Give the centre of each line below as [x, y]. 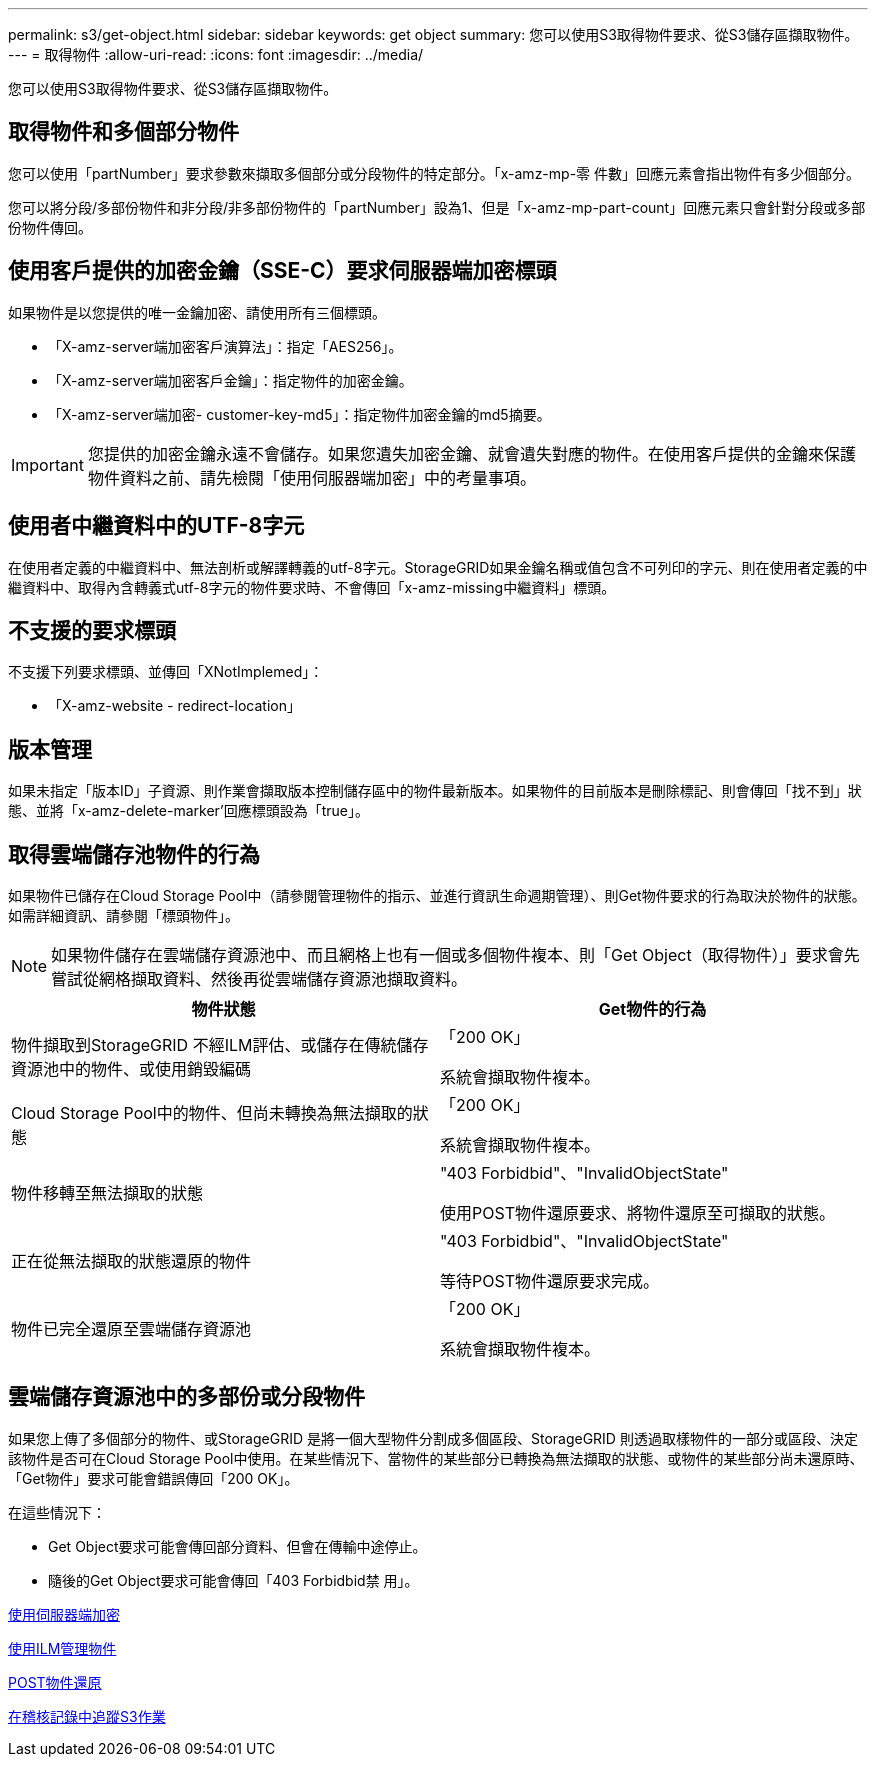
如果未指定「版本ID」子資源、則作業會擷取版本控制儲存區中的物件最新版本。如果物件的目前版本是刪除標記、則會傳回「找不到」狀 [435, 791]
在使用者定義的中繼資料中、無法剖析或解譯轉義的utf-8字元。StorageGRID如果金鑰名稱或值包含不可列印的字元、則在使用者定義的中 [438, 567]
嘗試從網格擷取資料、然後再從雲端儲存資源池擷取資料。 [259, 979]
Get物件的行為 [652, 1009]
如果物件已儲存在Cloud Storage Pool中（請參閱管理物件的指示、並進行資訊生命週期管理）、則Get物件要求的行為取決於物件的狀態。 [437, 896]
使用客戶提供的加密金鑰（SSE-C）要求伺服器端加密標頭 [282, 271]
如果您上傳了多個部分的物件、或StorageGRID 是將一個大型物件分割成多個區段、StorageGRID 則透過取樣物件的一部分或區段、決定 [433, 1438]
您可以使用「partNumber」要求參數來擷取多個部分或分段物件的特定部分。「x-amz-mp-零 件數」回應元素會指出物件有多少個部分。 [434, 173]
